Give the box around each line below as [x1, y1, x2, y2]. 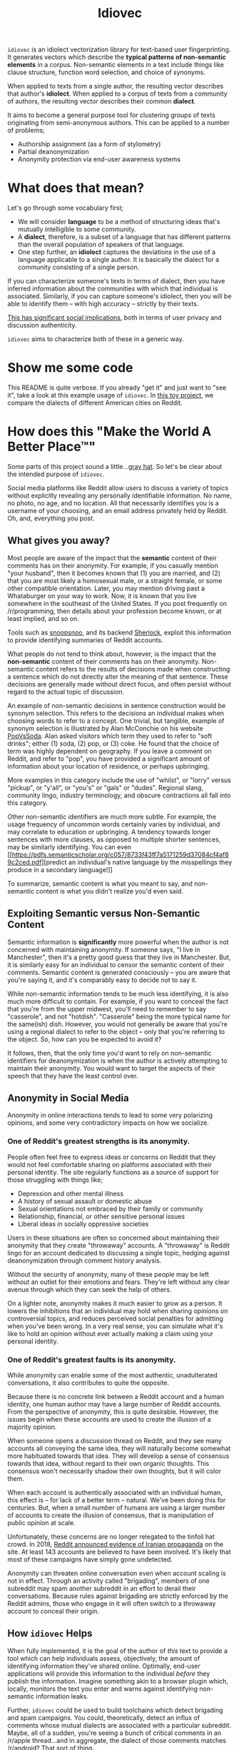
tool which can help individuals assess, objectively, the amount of [7, 1654, 200, 1662]
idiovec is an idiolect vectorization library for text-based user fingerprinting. [7, 45, 231, 54]
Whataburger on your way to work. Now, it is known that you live [7, 591, 198, 600]
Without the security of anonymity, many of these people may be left [7, 1270, 209, 1278]
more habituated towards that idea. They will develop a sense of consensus [7, 1452, 230, 1460]
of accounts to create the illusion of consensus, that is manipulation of [7, 1511, 214, 1519]
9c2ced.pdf [7, 858, 42, 866]
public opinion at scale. [7, 1519, 76, 1527]
